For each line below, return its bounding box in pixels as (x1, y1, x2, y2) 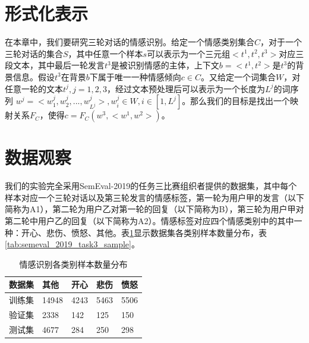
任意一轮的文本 (5, 82, 63, 95)
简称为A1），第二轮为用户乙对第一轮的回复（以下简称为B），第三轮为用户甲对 (5, 203, 304, 215)
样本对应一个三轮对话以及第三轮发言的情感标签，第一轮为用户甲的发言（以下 (5, 191, 304, 203)
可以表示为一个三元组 (147, 47, 231, 59)
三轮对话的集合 (5, 47, 63, 59)
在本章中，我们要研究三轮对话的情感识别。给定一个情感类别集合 (5, 36, 254, 48)
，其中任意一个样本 (68, 47, 143, 59)
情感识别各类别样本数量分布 (19, 257, 128, 270)
